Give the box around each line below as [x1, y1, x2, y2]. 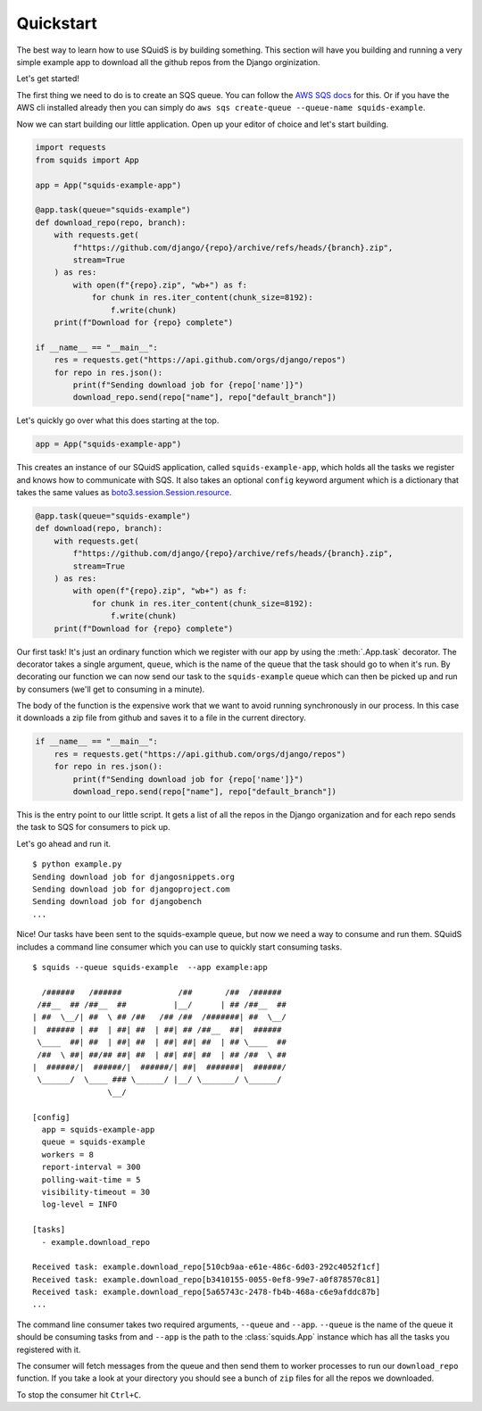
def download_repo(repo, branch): [35, 217, 187, 228]
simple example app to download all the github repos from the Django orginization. [16, 56, 320, 67]
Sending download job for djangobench [32, 897, 203, 907]
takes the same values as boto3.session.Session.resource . [16, 487, 232, 498]
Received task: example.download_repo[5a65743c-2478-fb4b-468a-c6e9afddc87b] [32, 1287, 381, 1298]
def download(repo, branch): [35, 523, 163, 534]
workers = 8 [41, 1150, 94, 1159]
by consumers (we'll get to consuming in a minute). [16, 684, 205, 694]
